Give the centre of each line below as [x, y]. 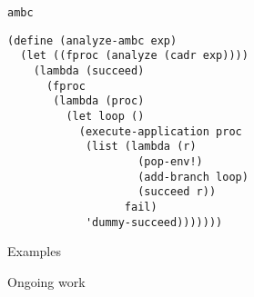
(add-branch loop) [193, 177]
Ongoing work [46, 281]
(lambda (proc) [99, 101]
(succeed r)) [177, 192]
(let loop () [105, 116]
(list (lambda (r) [141, 147]
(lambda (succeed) [89, 70]
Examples [34, 251]
